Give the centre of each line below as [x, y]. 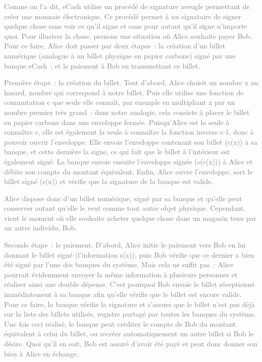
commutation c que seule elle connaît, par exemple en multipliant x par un [120, 102]
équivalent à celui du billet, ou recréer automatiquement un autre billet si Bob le [129, 334]
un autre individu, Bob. [41, 228]
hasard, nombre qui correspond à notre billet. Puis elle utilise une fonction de [124, 92]
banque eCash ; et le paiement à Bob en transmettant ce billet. [102, 65]
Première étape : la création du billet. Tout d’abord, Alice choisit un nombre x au [131, 82]
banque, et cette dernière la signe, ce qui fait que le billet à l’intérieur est [117, 152]
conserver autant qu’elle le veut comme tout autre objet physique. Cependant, [125, 208]
